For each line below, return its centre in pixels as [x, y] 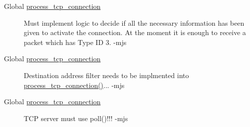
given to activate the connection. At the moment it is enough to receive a [135, 32]
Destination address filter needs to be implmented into [106, 75]
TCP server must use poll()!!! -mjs [76, 118]
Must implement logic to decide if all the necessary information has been [134, 22]
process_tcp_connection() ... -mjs [74, 85]
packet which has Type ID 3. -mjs [75, 42]
